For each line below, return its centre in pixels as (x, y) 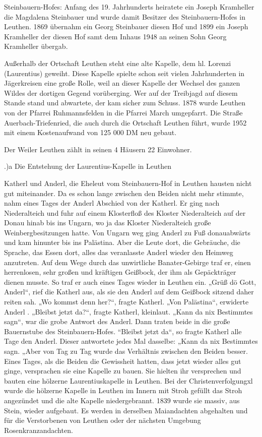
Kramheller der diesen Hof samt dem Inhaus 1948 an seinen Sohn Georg (115, 36)
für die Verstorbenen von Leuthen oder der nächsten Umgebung (103, 420)
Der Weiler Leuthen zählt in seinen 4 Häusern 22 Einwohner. (98, 149)
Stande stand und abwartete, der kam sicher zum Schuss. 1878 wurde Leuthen (125, 103)
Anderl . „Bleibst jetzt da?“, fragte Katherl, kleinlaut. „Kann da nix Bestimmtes (128, 311)
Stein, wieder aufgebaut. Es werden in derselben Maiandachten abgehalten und (126, 410)
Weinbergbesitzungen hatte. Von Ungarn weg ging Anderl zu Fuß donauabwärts (127, 232)
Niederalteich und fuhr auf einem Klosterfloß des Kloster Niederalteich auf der (125, 212)
